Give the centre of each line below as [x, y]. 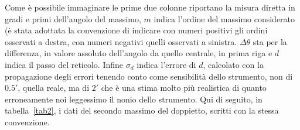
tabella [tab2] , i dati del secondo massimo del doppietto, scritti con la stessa [142, 110]
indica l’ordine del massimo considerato [224, 18]
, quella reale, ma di [54, 88]
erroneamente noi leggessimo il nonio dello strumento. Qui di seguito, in [134, 99]
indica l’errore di [166, 64]
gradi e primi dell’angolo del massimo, [73, 18]
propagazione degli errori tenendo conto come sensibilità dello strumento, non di [149, 76]
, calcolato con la [233, 64]
